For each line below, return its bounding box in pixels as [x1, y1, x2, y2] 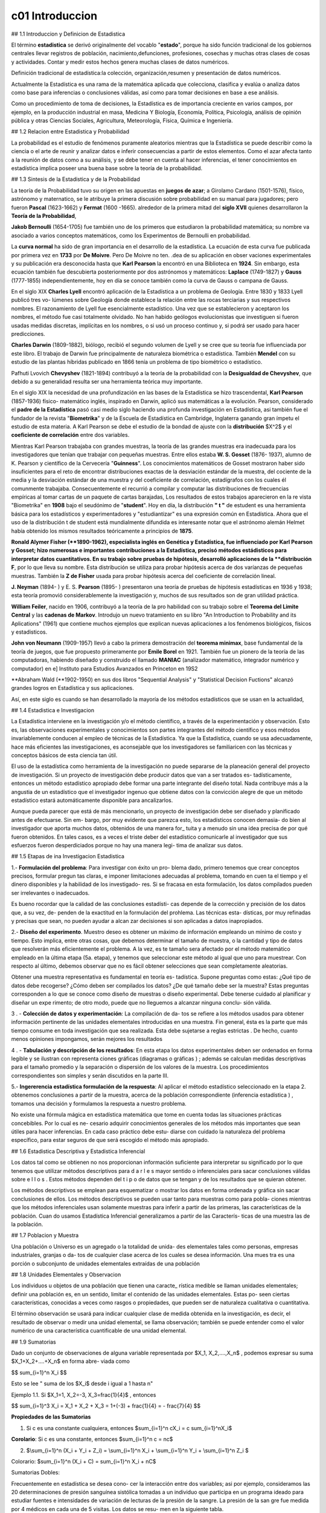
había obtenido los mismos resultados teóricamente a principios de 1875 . [11, 527, 193, 534]
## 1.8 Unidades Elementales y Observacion [11, 1271, 121, 1278]
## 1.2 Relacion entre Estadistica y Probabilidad [11, 128, 130, 136]
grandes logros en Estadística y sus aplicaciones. [11, 684, 134, 692]
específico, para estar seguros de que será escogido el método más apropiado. [11, 1137, 209, 1144]
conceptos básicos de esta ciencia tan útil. [11, 752, 118, 759]
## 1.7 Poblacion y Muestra [11, 1232, 79, 1239]
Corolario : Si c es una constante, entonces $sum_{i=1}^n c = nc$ [11, 1436, 173, 1443]
